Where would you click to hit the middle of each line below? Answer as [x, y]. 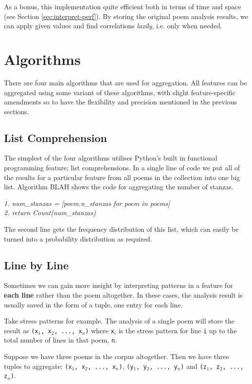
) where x [100, 330]
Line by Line [36, 265]
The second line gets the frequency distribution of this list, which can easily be [121, 229]
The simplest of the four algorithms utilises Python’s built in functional [111, 158]
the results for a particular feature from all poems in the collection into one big [122, 177]
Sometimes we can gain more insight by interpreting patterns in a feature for [118, 285]
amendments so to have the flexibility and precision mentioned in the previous [121, 102]
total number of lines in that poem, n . [61, 340]
